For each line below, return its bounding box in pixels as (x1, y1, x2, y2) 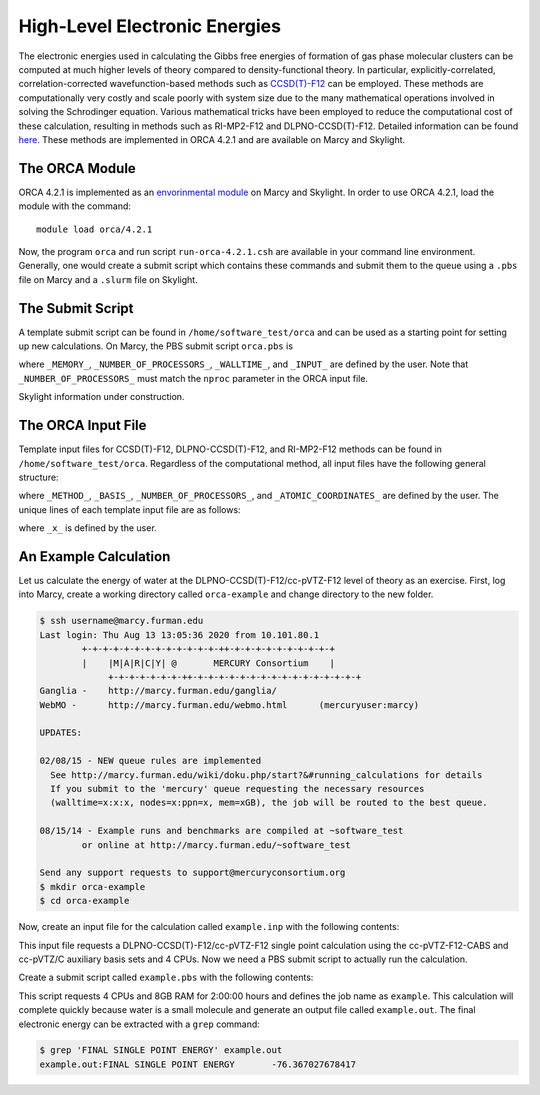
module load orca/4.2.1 (36, 223, 153, 235)
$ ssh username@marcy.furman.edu (39, 615, 204, 627)
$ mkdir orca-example (39, 881, 146, 892)
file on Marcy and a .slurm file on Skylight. (18, 273, 199, 285)
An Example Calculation (18, 548, 171, 565)
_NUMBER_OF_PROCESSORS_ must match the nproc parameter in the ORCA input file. (18, 372, 369, 384)
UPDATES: (39, 727, 83, 739)
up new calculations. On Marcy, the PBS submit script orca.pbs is (18, 340, 294, 352)
